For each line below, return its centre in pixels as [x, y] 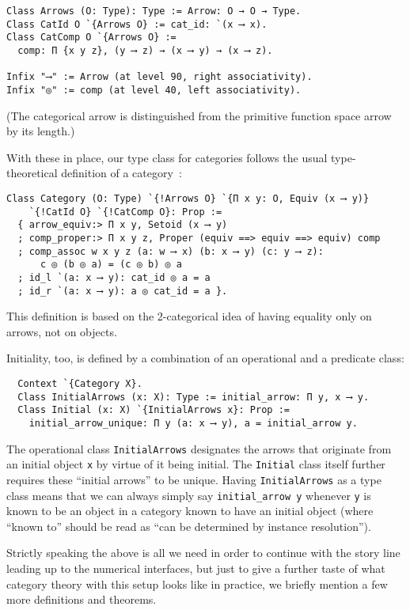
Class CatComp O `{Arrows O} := [91, 38]
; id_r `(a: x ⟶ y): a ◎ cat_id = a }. [123, 291]
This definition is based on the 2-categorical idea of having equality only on [189, 316]
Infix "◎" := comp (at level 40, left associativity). [154, 90]
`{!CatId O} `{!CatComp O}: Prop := [125, 212]
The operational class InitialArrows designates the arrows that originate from [199, 448]
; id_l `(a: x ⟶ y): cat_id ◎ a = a [114, 277]
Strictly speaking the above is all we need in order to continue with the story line [203, 553]
